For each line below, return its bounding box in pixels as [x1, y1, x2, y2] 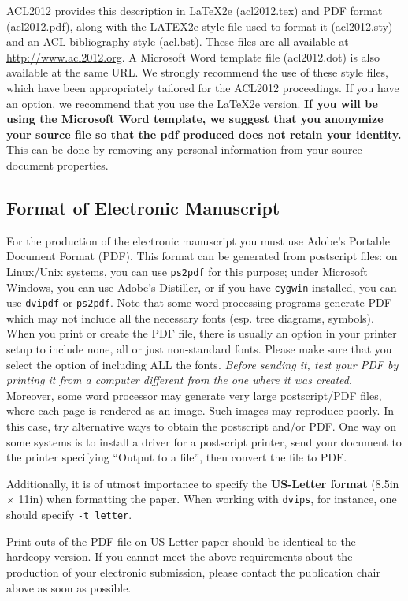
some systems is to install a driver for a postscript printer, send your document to [6, 433, 402, 450]
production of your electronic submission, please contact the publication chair [6, 563, 380, 580]
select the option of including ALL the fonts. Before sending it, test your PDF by [6, 356, 399, 372]
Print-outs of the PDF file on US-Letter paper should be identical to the [6, 532, 356, 549]
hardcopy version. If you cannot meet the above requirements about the [6, 548, 353, 565]
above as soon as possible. [6, 579, 132, 595]
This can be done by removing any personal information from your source [6, 141, 362, 158]
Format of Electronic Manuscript [6, 195, 280, 219]
